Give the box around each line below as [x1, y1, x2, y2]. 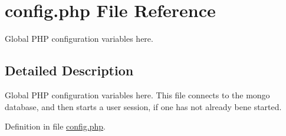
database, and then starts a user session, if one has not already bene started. [5, 100, 282, 112]
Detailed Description [5, 61, 134, 79]
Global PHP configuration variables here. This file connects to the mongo [5, 88, 270, 101]
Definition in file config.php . [5, 120, 106, 132]
